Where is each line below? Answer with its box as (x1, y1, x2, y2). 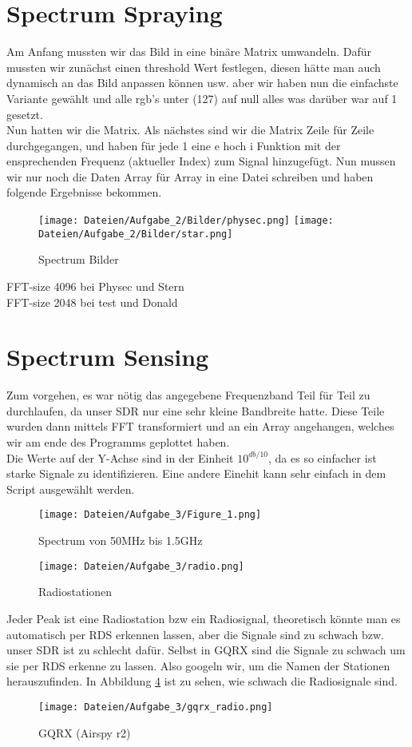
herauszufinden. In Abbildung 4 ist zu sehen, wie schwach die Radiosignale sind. (6, 673, 398, 689)
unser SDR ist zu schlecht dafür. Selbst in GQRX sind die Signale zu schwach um (6, 642, 406, 658)
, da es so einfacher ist (268, 449, 377, 466)
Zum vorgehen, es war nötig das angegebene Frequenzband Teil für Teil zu (6, 387, 370, 403)
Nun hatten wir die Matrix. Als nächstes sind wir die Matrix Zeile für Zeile (6, 121, 374, 138)
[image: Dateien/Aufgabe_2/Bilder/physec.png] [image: (38, 215, 334, 227)
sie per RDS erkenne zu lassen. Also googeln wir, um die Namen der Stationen (6, 657, 390, 673)
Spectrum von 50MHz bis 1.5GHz (38, 532, 203, 549)
